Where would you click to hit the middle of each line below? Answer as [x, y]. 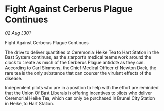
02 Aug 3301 [18, 33]
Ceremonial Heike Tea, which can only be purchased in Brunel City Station [80, 98]
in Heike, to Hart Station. [30, 103]
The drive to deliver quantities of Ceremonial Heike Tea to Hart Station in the [82, 52]
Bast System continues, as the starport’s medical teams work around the [78, 57]
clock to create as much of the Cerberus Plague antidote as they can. [75, 62]
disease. [14, 78]
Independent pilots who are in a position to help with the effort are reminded [82, 87]
